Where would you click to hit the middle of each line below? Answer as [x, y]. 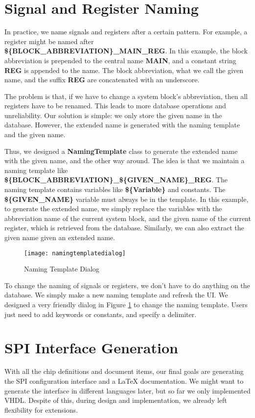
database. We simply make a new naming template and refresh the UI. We [116, 295]
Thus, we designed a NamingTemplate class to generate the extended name [121, 151]
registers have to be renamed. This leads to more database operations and [115, 106]
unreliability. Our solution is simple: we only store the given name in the [113, 115]
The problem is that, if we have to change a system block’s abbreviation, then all [126, 96]
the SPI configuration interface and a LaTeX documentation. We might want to [124, 381]
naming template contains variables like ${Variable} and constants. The [115, 189]
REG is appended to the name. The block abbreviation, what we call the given [124, 70]
